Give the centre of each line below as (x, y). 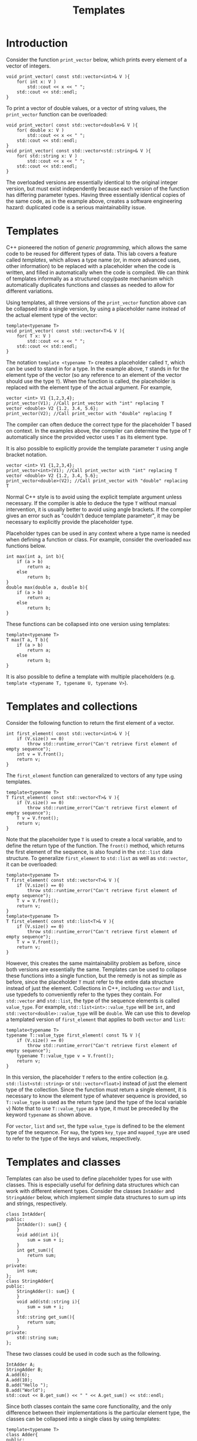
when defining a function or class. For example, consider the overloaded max (98, 539)
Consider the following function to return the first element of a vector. (90, 723)
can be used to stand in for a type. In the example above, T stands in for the (98, 369)
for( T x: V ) (34, 336)
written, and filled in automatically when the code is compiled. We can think (98, 272)
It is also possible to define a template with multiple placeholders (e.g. (91, 676)
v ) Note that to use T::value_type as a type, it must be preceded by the (92, 1108)
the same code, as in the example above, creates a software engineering (94, 201)
